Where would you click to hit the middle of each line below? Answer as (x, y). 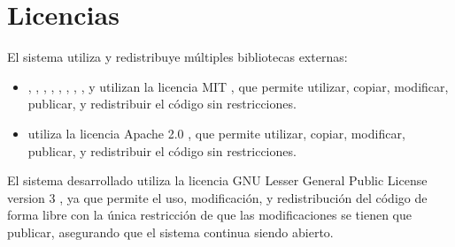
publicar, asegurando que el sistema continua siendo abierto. (170, 232)
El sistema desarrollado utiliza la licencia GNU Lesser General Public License (217, 180)
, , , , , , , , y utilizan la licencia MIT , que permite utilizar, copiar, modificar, (238, 86)
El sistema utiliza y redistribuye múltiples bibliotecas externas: (177, 57)
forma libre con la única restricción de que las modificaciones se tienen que (209, 215)
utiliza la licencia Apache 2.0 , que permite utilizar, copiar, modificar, (216, 133)
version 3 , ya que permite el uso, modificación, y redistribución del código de (217, 197)
